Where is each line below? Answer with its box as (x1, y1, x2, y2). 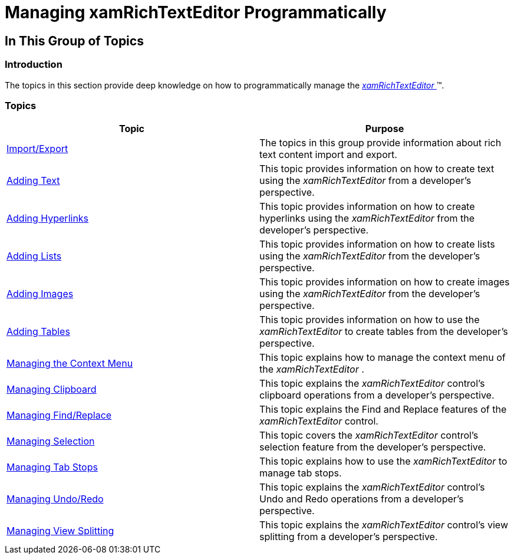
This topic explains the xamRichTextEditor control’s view (259, 519, 508, 531)
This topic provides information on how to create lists (259, 238, 495, 251)
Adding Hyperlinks (6, 212, 89, 225)
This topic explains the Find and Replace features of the (259, 403, 507, 416)
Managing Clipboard (6, 383, 97, 396)
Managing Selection (6, 435, 95, 448)
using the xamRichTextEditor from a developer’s (259, 175, 472, 187)
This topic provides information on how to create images (259, 276, 510, 288)
